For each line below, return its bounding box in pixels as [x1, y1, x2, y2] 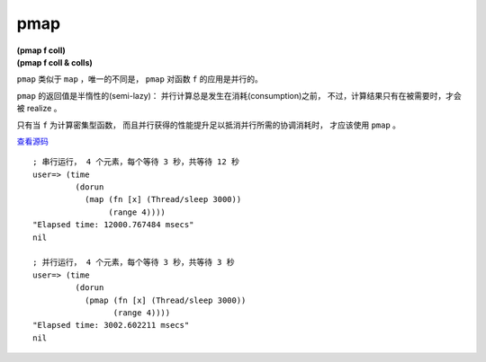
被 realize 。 [16, 103, 62, 114]
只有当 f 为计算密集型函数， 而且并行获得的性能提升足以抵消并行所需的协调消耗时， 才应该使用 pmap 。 [16, 119, 400, 130]
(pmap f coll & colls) [16, 57, 94, 67]
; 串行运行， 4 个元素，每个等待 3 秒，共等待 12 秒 [32, 157, 240, 167]
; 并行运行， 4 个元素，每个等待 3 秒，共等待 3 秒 [32, 257, 235, 268]
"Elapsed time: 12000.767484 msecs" [32, 220, 194, 230]
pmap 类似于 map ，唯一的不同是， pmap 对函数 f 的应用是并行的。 [16, 74, 263, 84]
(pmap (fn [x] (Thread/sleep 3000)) [84, 295, 247, 305]
